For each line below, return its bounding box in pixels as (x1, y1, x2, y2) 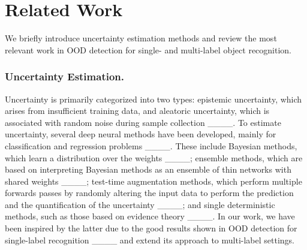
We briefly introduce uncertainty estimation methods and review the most (5, 32, 277, 44)
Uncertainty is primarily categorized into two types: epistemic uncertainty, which (5, 92, 302, 105)
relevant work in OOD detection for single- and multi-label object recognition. (5, 43, 292, 56)
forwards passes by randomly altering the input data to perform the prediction (5, 186, 294, 199)
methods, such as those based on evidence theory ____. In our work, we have (5, 210, 295, 222)
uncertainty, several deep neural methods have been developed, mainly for (5, 128, 276, 140)
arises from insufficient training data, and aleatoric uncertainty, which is (5, 104, 270, 117)
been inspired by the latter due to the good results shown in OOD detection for (5, 222, 297, 234)
